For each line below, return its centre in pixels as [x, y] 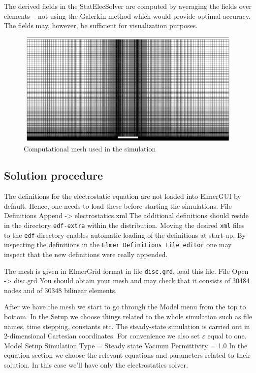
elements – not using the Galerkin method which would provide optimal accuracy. [127, 16]
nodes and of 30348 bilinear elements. [61, 290]
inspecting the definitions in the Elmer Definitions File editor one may [118, 244]
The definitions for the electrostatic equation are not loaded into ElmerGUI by [123, 196]
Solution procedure [54, 175]
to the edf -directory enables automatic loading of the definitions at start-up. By [125, 235]
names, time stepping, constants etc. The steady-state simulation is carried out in [127, 326]
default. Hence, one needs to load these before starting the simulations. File [118, 205]
